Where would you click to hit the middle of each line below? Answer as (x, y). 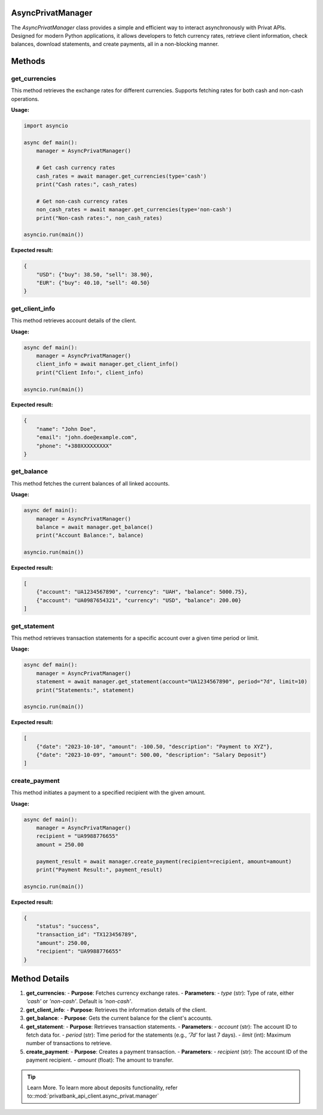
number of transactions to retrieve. (69, 1043)
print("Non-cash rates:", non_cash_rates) (99, 218)
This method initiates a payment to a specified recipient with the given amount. (108, 792)
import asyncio (46, 126)
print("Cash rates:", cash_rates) (87, 184)
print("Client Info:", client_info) (90, 372)
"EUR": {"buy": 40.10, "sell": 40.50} (93, 283)
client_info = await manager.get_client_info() (107, 364)
